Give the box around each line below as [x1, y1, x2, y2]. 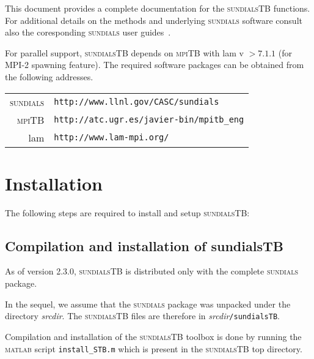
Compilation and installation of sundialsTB [5, 236, 283, 255]
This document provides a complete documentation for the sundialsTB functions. [5, 2, 310, 14]
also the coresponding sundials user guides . [5, 26, 171, 39]
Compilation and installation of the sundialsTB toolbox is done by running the [5, 330, 302, 342]
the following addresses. [5, 70, 93, 83]
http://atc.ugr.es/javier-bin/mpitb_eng [54, 115, 244, 125]
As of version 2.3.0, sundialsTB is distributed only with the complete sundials [5, 265, 299, 278]
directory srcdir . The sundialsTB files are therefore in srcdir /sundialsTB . [5, 309, 280, 322]
